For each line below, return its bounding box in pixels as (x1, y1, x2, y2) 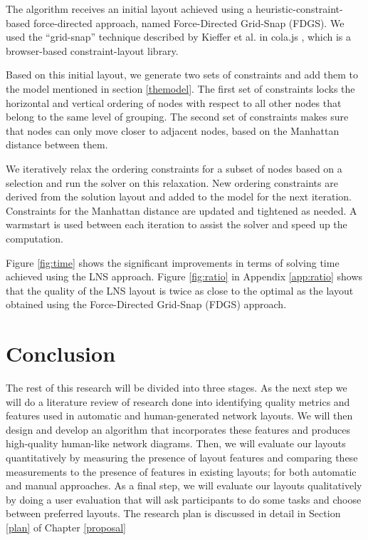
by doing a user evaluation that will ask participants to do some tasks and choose (6, 491, 362, 506)
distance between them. (6, 137, 108, 152)
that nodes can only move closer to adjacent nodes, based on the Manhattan (6, 123, 340, 138)
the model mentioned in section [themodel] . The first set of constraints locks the (6, 81, 355, 96)
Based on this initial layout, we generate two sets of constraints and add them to (6, 67, 358, 82)
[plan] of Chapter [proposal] (6, 519, 126, 534)
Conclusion (6, 339, 116, 368)
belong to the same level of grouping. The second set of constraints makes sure (6, 109, 349, 124)
